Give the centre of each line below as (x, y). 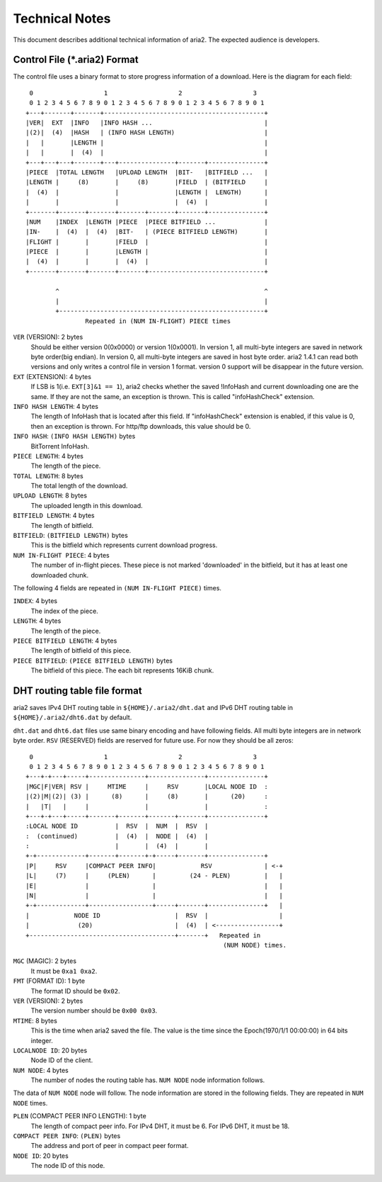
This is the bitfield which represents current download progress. (124, 545)
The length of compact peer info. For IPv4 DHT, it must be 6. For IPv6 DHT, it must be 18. (160, 1126)
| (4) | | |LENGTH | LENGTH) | (147, 192)
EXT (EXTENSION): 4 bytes (52, 376)
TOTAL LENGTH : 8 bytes (48, 475)
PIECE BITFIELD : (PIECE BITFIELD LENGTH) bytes (93, 660)
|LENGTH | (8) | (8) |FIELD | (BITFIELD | (147, 182)
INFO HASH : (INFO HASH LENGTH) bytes (74, 437)
